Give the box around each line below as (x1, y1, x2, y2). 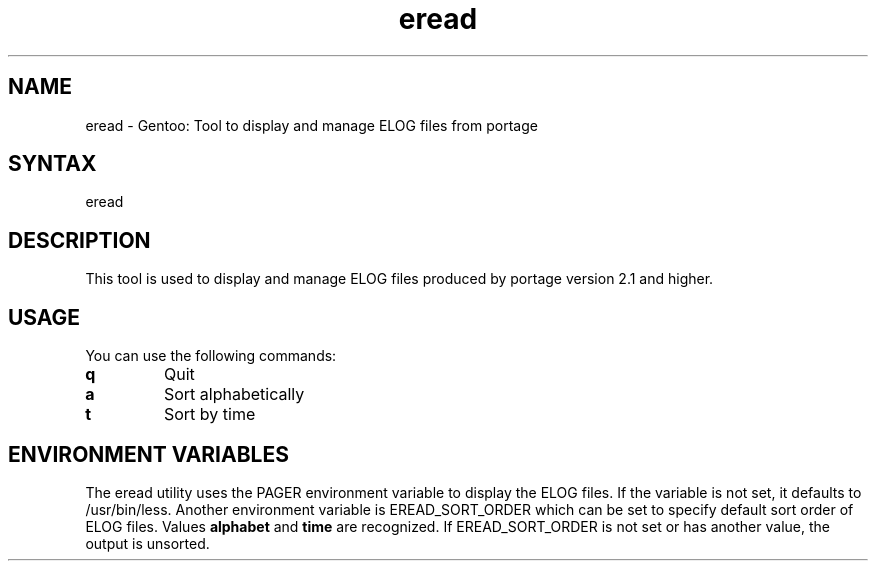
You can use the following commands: (85, 347, 337, 365)
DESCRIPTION (8, 227, 151, 253)
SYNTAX (8, 151, 97, 177)
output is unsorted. (85, 534, 210, 552)
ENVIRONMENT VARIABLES (8, 441, 289, 467)
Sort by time (163, 404, 256, 425)
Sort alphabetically (163, 384, 305, 405)
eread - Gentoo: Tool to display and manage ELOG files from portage (85, 116, 538, 134)
